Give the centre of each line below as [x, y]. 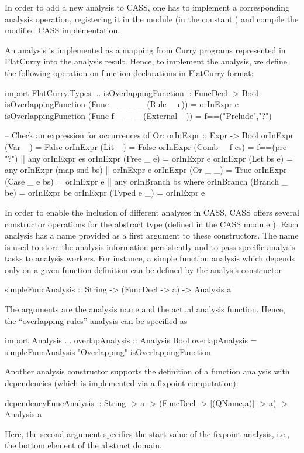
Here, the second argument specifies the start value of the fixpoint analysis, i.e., [147, 433]
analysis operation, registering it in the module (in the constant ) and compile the [152, 18]
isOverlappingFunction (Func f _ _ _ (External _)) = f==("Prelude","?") [138, 115]
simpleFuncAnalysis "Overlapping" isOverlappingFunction [108, 351]
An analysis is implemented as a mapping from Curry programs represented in [145, 50]
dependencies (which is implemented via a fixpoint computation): [122, 383]
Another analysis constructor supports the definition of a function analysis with [147, 371]
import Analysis [33, 340]
